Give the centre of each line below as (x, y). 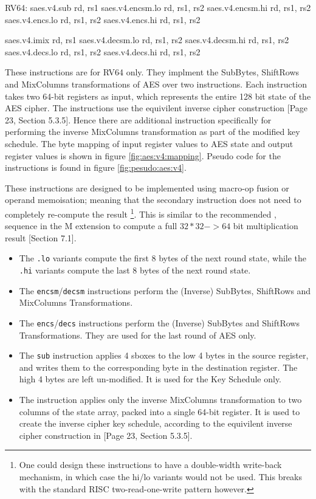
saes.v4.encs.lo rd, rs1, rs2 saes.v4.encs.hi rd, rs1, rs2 (103, 19)
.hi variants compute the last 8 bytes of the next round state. (135, 270)
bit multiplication (266, 226)
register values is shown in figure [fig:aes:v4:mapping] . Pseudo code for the (143, 155)
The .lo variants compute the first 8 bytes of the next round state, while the (163, 258)
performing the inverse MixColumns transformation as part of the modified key (153, 132)
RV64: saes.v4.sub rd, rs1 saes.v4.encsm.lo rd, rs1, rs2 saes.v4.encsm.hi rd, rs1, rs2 (158, 7)
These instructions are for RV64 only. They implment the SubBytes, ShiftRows (152, 72)
